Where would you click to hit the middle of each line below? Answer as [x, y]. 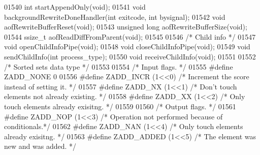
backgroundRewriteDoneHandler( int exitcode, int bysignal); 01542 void [115, 17]
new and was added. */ [40, 146]
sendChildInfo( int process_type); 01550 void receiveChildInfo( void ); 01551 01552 [130, 56]
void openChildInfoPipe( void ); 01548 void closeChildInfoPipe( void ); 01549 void [127, 46]
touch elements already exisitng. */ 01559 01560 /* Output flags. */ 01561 [120, 106]
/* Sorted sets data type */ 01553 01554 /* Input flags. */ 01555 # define [119, 66]
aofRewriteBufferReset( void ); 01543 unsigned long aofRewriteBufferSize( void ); [126, 27]
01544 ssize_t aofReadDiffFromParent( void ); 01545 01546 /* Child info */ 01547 [130, 36]
